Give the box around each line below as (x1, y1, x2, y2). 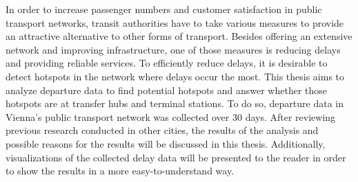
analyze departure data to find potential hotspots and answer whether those (6, 82, 327, 97)
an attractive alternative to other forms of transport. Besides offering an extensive (6, 29, 352, 43)
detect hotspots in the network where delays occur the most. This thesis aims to (6, 69, 345, 83)
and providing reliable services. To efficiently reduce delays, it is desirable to (6, 56, 328, 70)
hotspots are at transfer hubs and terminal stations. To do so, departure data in (6, 96, 344, 111)
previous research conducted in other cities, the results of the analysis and (6, 123, 319, 137)
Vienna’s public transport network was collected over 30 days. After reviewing (6, 109, 336, 124)
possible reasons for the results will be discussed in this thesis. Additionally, (6, 136, 326, 150)
